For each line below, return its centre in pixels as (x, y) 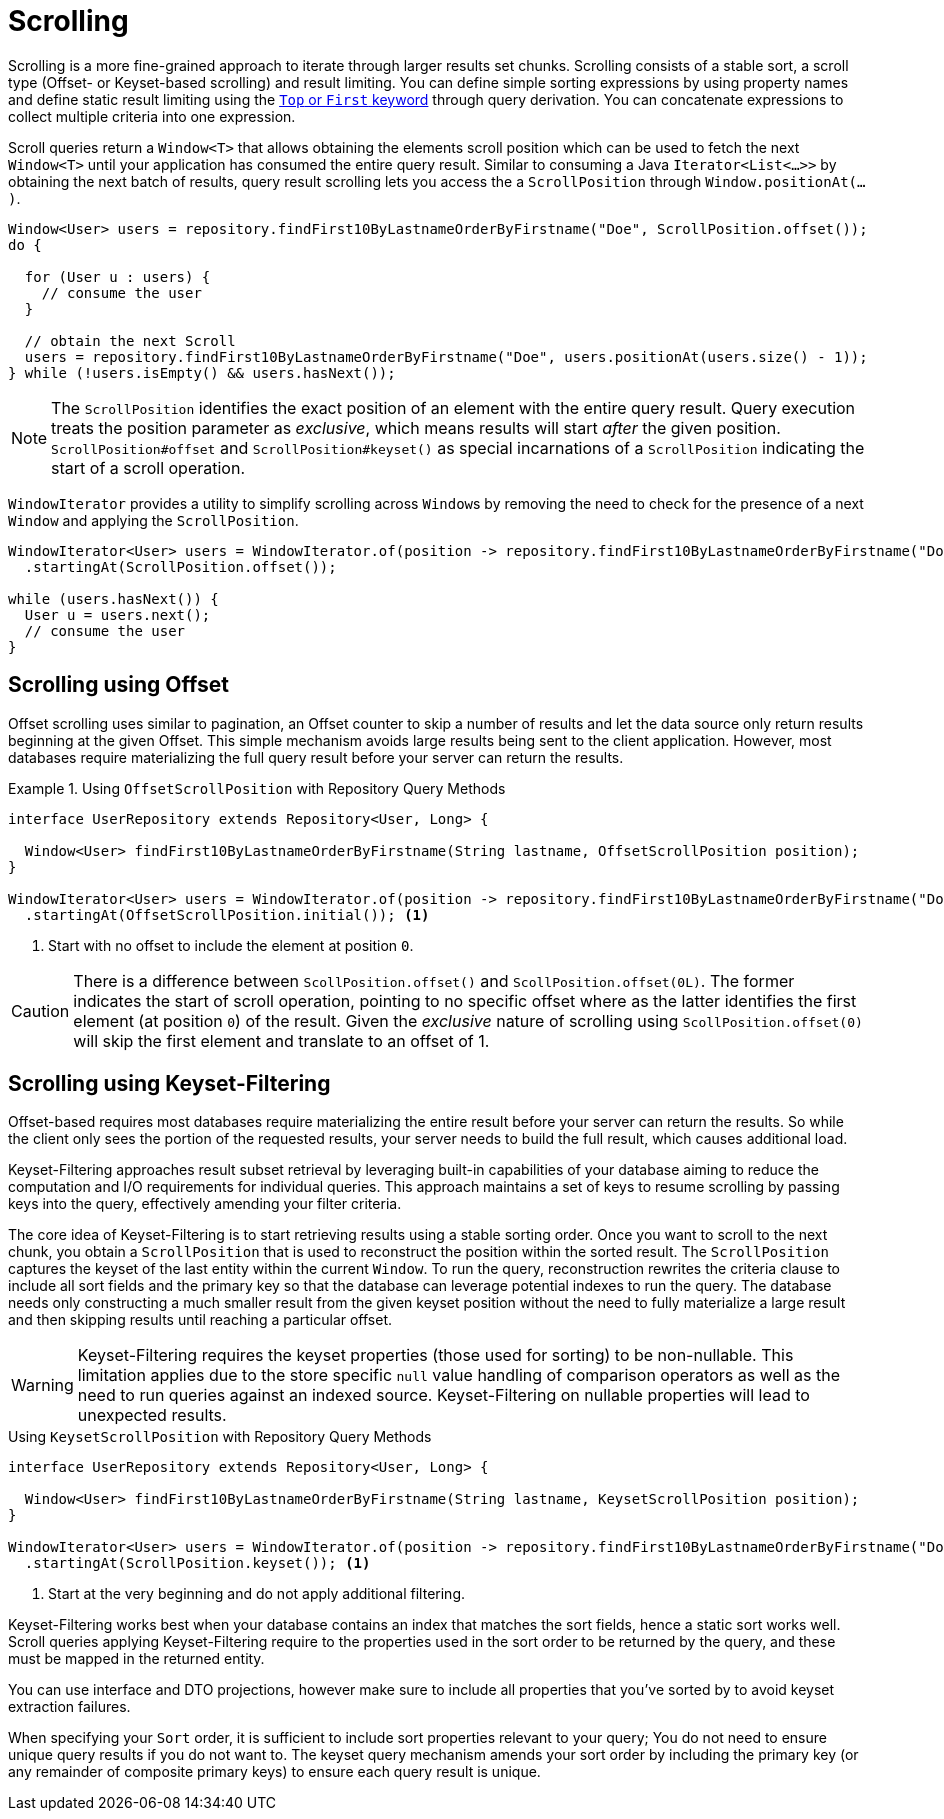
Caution (40, 1010)
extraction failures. (69, 1707)
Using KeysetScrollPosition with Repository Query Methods (220, 1437)
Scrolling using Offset (118, 685)
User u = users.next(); (117, 614)
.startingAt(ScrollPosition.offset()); (180, 566)
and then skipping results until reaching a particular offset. (200, 1320)
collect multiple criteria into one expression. (152, 116)
